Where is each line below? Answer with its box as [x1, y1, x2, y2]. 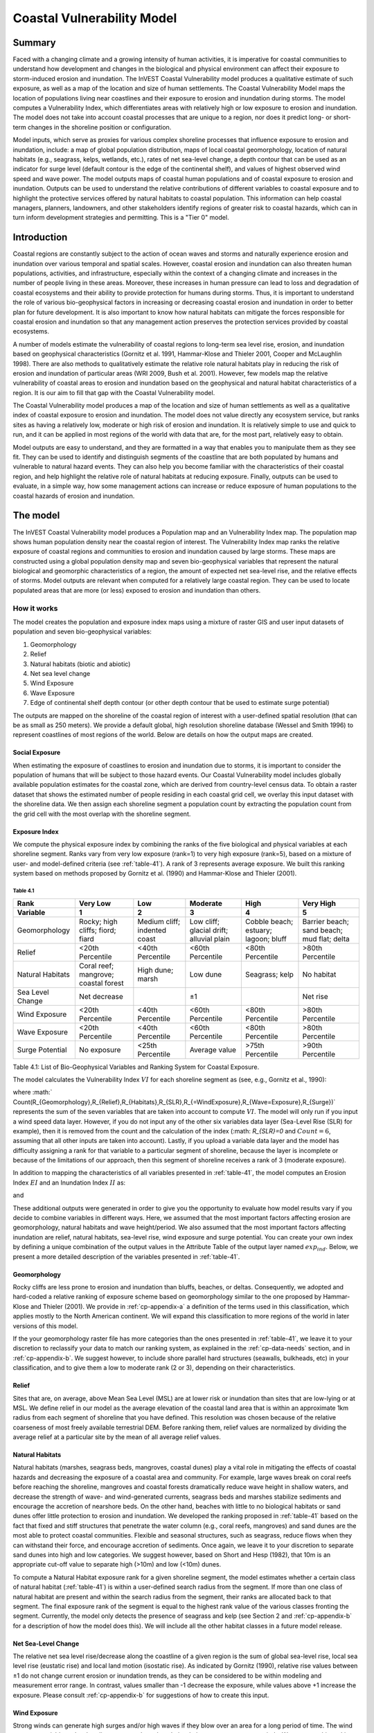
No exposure [78, 1045, 121, 1054]
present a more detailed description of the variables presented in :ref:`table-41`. [12, 1252, 240, 1261]
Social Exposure [12, 749, 61, 757]
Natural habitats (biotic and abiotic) [30, 659, 131, 668]
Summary [12, 37, 56, 49]
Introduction [12, 232, 68, 243]
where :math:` [12, 1088, 53, 1097]
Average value [189, 1045, 237, 1054]
